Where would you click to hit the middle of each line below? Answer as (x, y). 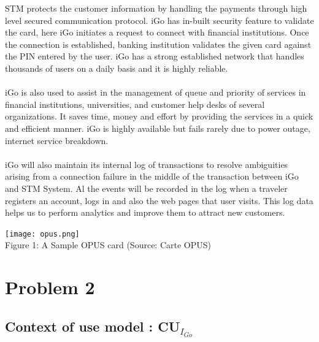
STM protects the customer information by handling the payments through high (156, 8)
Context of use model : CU (93, 326)
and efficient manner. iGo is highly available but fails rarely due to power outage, (158, 128)
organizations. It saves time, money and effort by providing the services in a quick (159, 116)
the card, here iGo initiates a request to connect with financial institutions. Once (157, 32)
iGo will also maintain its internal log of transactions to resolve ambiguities (147, 164)
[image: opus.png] (42, 234)
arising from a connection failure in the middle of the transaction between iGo (152, 176)
